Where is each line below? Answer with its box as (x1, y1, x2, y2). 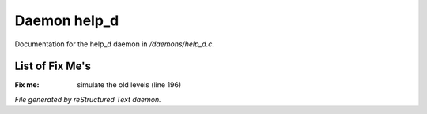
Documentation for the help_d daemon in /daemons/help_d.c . (14, 39, 215, 49)
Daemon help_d (14, 12, 119, 29)
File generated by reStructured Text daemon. (14, 94, 161, 104)
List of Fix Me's (14, 60, 91, 73)
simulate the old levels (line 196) (77, 80, 182, 90)
